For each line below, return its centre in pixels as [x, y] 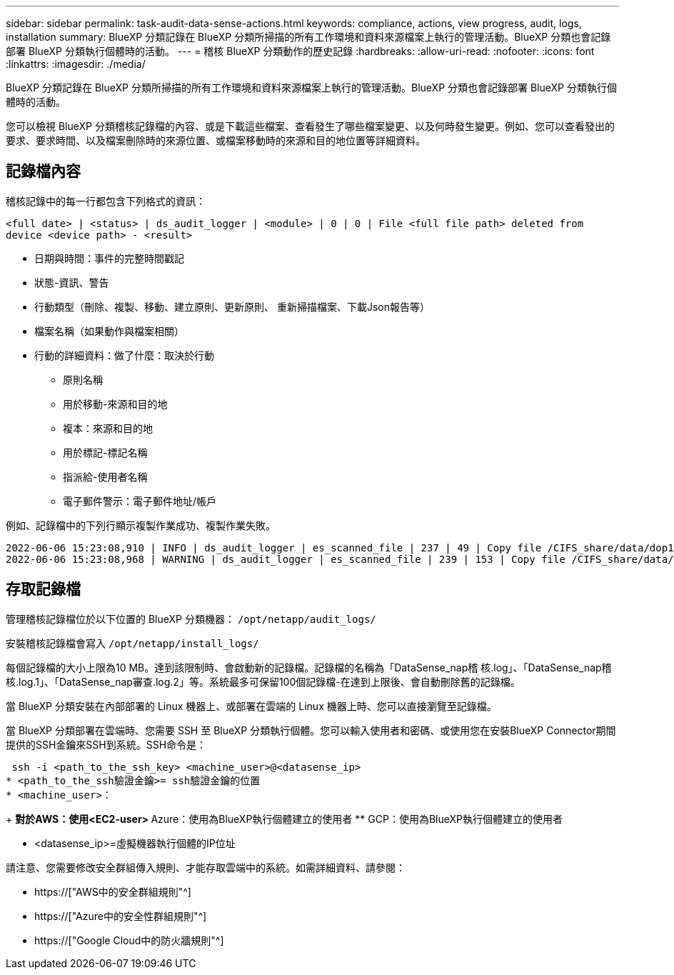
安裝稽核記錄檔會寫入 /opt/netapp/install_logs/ [132, 643]
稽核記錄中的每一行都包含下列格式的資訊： [106, 201]
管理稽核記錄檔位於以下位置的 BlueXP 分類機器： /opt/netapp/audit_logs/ [191, 619]
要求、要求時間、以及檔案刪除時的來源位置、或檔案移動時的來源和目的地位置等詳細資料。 [216, 140]
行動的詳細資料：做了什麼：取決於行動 [124, 355]
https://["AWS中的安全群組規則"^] [113, 891]
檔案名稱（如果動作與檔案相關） [109, 331]
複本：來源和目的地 [108, 428]
